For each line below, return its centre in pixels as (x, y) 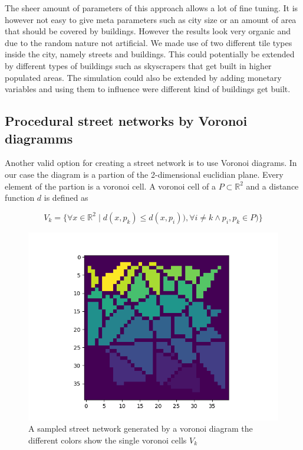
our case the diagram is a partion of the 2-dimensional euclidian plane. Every (144, 174)
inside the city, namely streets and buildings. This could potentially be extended (150, 54)
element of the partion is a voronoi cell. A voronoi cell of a (110, 186)
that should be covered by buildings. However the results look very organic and (148, 31)
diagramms (39, 138)
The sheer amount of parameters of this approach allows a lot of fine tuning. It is (151, 8)
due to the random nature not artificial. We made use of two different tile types (149, 42)
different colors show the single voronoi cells (108, 440)
